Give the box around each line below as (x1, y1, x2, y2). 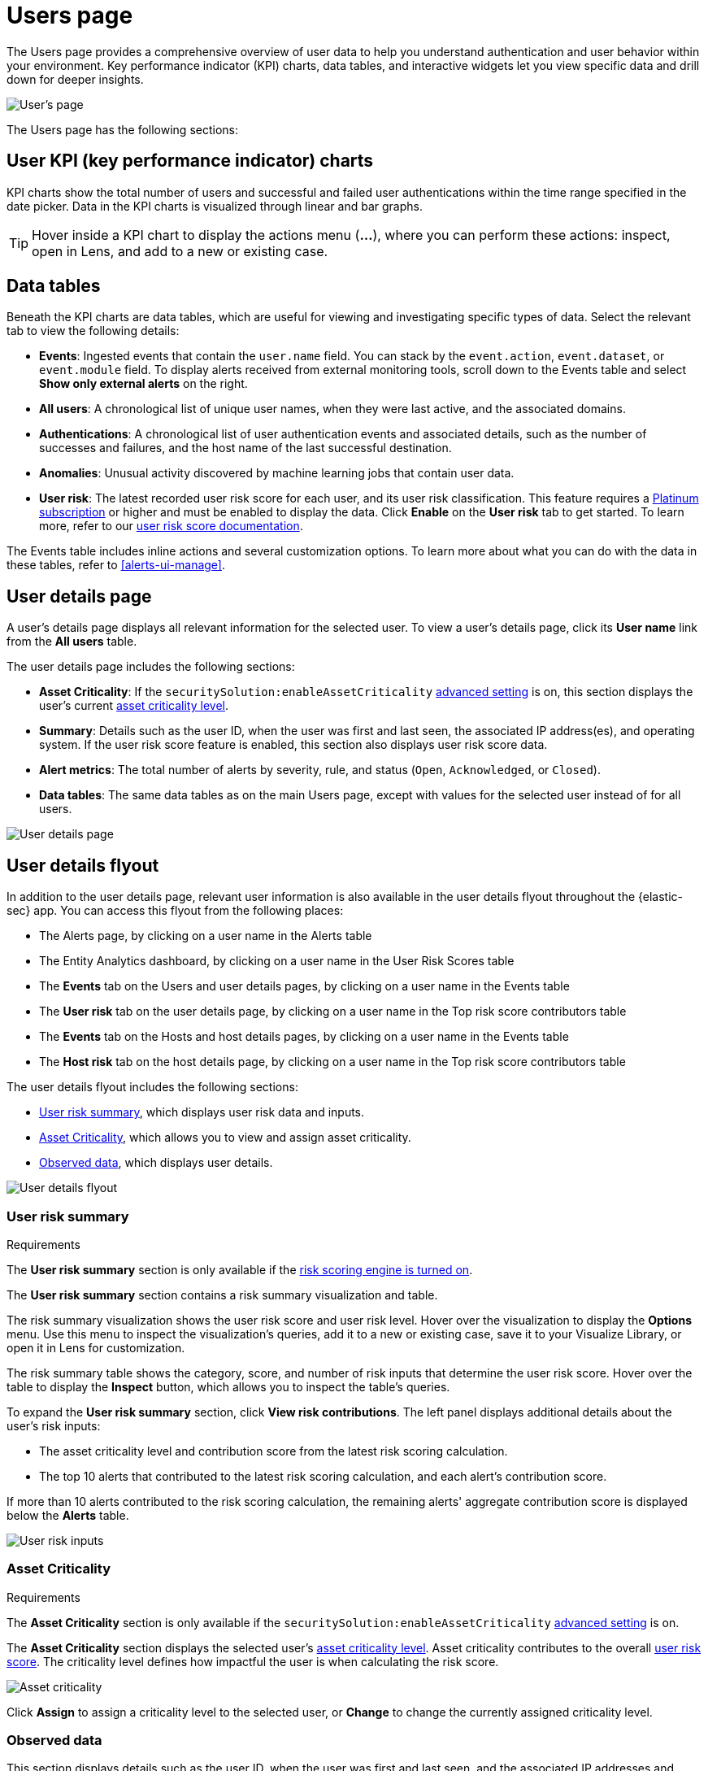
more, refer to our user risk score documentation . (39, 519, 303, 533)
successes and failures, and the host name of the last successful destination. (39, 441, 452, 455)
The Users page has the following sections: (7, 122, 239, 137)
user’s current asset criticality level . (39, 698, 228, 713)
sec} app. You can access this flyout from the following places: (7, 903, 344, 918)
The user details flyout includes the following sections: (7, 1080, 298, 1094)
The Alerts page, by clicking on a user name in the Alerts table (39, 929, 372, 943)
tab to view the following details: (7, 324, 180, 338)
